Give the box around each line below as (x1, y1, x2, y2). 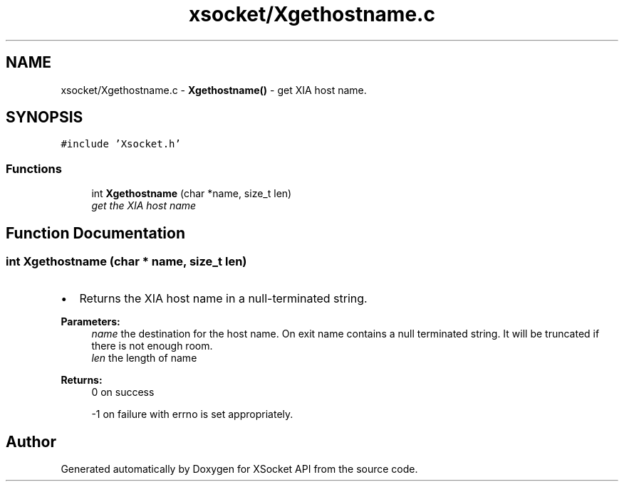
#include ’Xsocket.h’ (61, 138, 181, 150)
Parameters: (61, 315, 120, 328)
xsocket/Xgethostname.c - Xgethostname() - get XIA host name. (61, 83, 367, 96)
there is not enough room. (91, 340, 213, 352)
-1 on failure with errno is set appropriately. (91, 408, 293, 421)
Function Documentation (6, 224, 185, 242)
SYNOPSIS (6, 108, 83, 127)
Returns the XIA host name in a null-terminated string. (79, 291, 368, 306)
